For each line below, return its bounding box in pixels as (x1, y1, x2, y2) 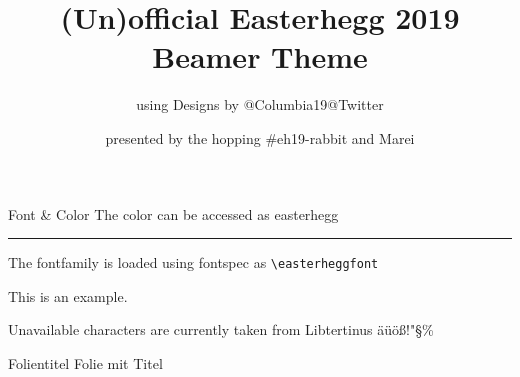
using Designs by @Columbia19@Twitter (136, 94, 384, 115)
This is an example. (8, 285, 128, 306)
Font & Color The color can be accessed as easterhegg (8, 203, 339, 224)
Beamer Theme (152, 36, 368, 77)
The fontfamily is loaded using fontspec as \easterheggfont (8, 252, 379, 273)
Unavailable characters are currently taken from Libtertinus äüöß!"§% (8, 319, 434, 340)
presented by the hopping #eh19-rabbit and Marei (105, 127, 415, 148)
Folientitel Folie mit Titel (8, 352, 163, 373)
